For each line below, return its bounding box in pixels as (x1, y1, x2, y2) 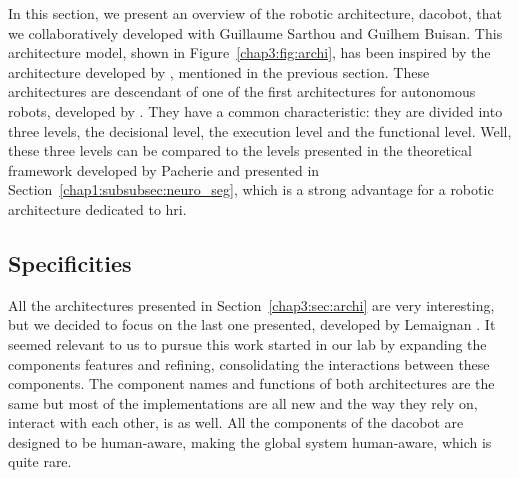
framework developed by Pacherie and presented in (8, 159, 320, 180)
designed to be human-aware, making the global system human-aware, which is (8, 431, 492, 452)
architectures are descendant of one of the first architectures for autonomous (8, 81, 476, 102)
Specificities (8, 247, 132, 278)
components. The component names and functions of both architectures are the (8, 373, 495, 394)
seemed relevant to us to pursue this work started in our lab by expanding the (8, 333, 487, 354)
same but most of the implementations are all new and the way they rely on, (8, 392, 478, 413)
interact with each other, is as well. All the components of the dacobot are (8, 412, 464, 433)
